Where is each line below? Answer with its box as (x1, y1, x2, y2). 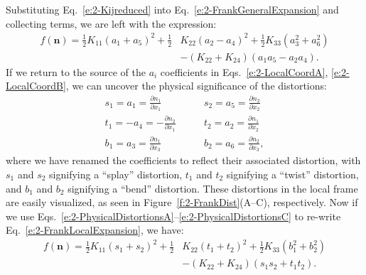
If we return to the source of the (6, 64, 146, 79)
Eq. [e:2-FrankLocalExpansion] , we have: (6, 222, 184, 237)
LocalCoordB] (6, 78, 66, 93)
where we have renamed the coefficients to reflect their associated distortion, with (6, 153, 361, 168)
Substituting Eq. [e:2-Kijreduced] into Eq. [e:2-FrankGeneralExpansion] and (6, 2, 339, 16)
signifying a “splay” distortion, (49, 166, 183, 181)
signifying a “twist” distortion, (226, 166, 359, 181)
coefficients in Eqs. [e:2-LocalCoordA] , (160, 64, 328, 79)
